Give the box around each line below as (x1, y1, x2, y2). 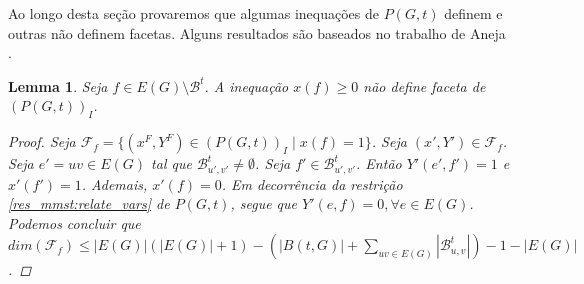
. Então (356, 153, 402, 174)
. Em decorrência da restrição (221, 173, 403, 194)
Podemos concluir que (8, 212, 141, 233)
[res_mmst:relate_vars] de (8, 193, 170, 214)
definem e (444, 3, 503, 23)
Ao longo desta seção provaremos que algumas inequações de (8, 3, 380, 23)
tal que (151, 153, 192, 174)
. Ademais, (81, 173, 148, 194)
